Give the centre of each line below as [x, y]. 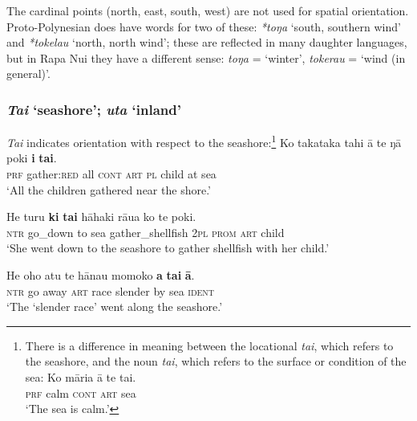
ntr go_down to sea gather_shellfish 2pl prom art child [146, 232]
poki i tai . [32, 158]
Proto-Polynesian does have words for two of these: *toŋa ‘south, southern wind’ [204, 26]
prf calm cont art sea [81, 392]
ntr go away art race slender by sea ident [111, 290]
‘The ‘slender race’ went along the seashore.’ [115, 307]
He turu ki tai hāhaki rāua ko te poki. [101, 217]
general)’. [28, 74]
